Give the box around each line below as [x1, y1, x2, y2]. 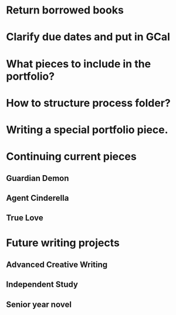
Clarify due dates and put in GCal [6, 30, 170, 44]
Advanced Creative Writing [6, 259, 108, 269]
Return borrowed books [6, 4, 124, 17]
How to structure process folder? [6, 96, 171, 109]
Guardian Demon [6, 173, 69, 183]
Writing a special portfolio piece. [6, 123, 168, 136]
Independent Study [6, 279, 78, 290]
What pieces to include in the [6, 57, 151, 70]
